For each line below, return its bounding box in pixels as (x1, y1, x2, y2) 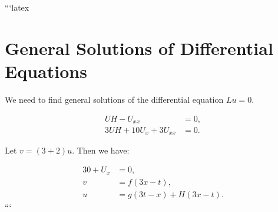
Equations (5, 58, 87, 83)
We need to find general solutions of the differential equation (5, 93, 224, 105)
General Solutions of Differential (5, 35, 273, 60)
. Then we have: (72, 144, 130, 156)
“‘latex (5, 1, 29, 13)
